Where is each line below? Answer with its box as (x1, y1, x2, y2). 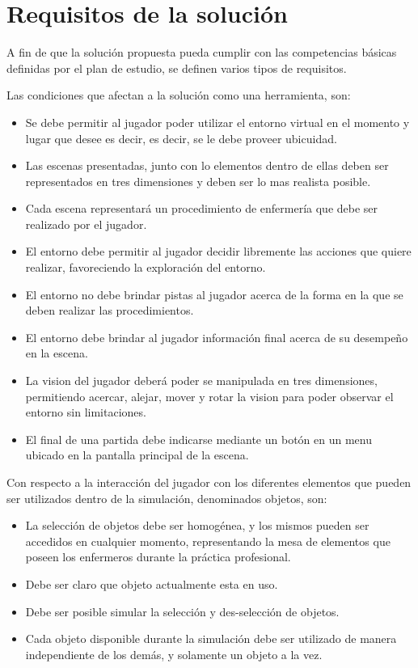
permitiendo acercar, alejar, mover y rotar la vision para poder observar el (25, 387, 394, 404)
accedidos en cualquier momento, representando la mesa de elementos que (25, 532, 391, 549)
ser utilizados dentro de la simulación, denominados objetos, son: (6, 489, 327, 506)
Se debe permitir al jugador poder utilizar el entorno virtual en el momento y (25, 113, 410, 130)
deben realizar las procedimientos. (25, 302, 194, 319)
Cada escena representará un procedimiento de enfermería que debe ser (25, 200, 378, 217)
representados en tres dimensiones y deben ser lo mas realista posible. (25, 172, 371, 189)
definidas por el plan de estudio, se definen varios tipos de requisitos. (6, 59, 347, 76)
